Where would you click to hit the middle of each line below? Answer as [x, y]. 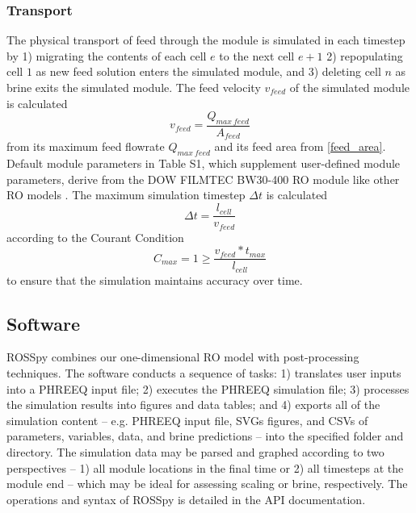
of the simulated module [350, 87]
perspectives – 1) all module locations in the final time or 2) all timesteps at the [205, 467]
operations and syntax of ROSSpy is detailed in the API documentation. [186, 499]
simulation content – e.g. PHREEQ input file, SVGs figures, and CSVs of [187, 420]
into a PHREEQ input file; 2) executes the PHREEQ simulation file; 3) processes [208, 388]
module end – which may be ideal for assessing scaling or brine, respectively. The [207, 484]
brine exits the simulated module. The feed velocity [134, 87]
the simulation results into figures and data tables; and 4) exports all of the [193, 405]
